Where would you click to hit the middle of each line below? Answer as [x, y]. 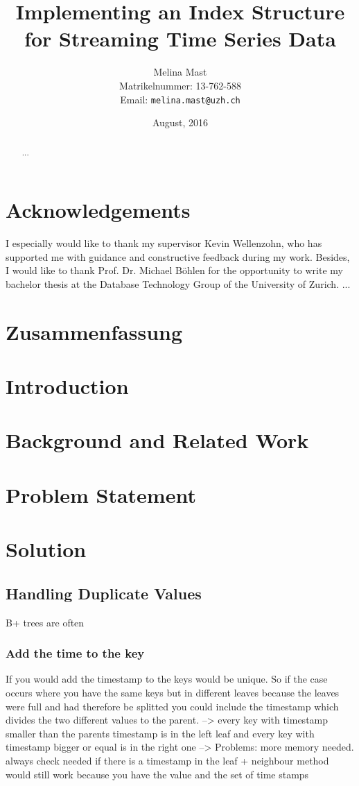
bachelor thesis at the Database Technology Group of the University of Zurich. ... [178, 283]
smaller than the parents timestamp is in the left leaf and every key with [160, 733]
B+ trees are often [45, 622]
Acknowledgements [98, 210]
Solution [46, 549]
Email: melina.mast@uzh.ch [180, 99]
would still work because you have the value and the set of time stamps [157, 774]
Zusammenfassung [94, 331]
